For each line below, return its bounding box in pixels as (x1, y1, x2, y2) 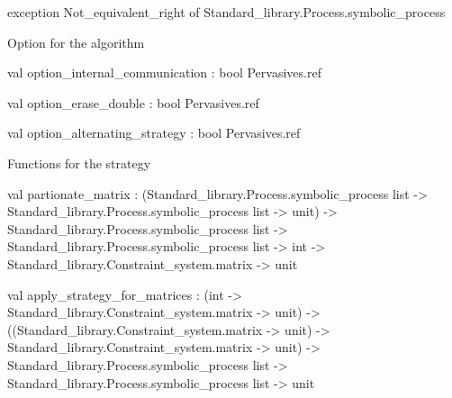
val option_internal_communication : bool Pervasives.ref (7, 63, 321, 82)
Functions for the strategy (7, 153, 151, 172)
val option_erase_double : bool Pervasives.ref (7, 93, 259, 112)
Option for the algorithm (7, 32, 145, 51)
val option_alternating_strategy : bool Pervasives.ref (7, 123, 301, 142)
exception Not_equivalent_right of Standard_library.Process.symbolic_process (7, 3, 446, 21)
